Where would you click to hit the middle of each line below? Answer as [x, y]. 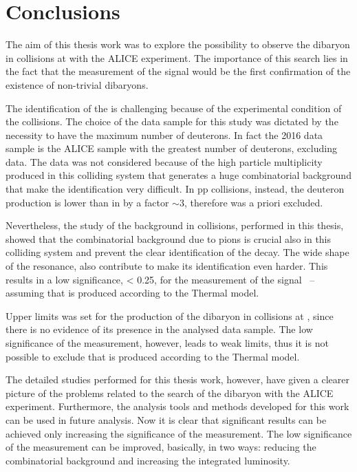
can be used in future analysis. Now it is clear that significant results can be [166, 419]
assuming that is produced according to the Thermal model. [132, 293]
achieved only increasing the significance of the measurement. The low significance [179, 433]
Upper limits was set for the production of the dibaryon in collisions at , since [170, 315]
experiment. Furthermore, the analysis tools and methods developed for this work [177, 406]
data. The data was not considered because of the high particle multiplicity [164, 161]
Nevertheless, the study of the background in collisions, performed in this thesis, [175, 225]
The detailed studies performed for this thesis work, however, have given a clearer [177, 379]
